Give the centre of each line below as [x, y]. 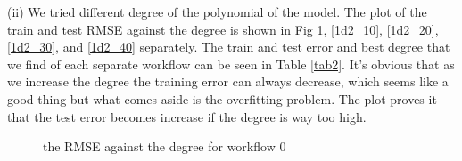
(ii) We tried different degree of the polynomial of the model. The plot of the [217, 12]
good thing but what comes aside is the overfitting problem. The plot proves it [222, 98]
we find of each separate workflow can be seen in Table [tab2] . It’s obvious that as [231, 64]
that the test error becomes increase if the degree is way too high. [187, 116]
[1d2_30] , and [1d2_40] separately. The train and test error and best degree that [229, 47]
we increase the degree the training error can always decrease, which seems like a [228, 81]
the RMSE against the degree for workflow [159, 146]
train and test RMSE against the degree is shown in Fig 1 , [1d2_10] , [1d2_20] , [223, 29]
